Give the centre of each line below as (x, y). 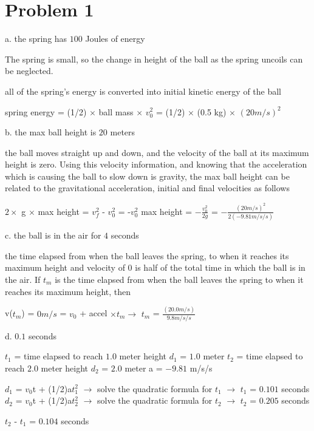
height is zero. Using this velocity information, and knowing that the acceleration (156, 164)
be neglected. (29, 71)
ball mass (116, 111)
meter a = (144, 368)
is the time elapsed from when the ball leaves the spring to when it (179, 280)
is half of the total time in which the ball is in (220, 267)
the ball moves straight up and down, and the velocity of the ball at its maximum (157, 152)
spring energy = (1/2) (46, 111)
